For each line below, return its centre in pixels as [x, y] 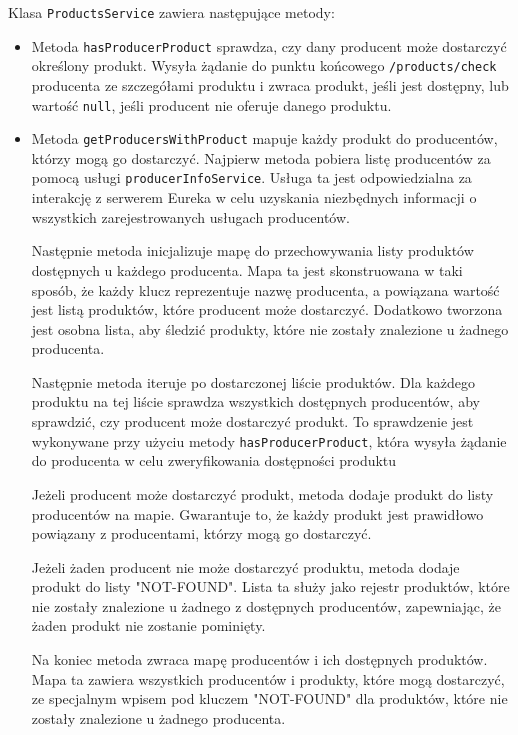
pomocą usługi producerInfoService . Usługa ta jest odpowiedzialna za [251, 177]
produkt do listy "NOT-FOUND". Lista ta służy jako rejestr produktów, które [270, 586]
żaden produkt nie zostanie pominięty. [148, 625]
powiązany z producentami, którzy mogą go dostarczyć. [201, 533]
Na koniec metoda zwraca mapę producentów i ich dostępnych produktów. [259, 659]
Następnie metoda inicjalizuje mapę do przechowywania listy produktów [252, 250]
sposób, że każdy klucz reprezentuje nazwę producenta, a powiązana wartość [265, 289]
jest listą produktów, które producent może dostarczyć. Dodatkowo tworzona [267, 309]
